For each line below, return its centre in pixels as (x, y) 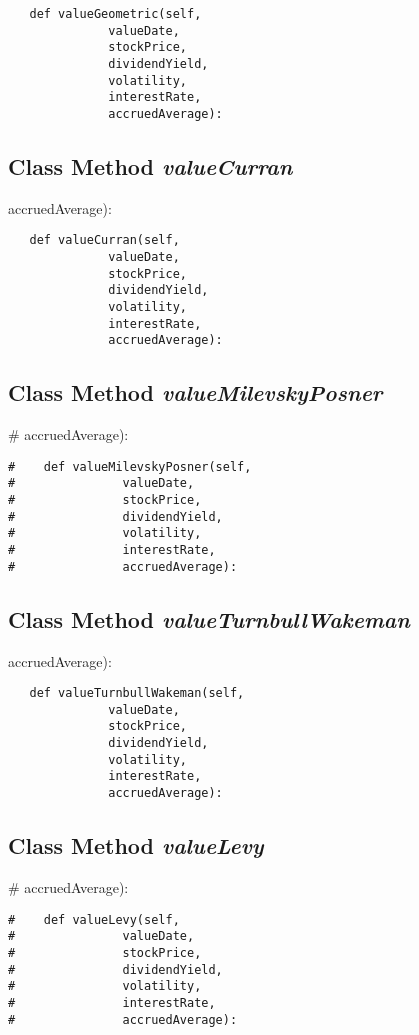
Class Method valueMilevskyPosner (195, 392)
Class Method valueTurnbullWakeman (209, 618)
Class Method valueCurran (150, 165)
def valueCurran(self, (104, 240)
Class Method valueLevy (136, 845)
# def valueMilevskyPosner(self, (130, 466)
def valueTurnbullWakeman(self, (137, 693)
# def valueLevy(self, (94, 919)
